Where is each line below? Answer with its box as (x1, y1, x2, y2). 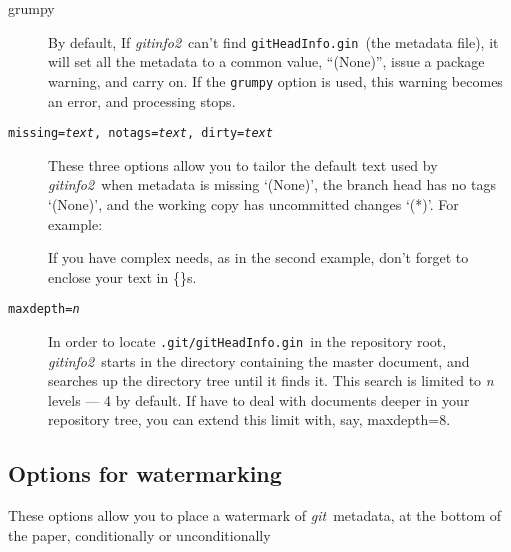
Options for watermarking (8, 458, 282, 489)
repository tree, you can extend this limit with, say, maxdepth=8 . (48, 409, 451, 430)
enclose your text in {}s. (48, 266, 197, 287)
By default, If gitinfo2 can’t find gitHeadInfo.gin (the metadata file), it (48, 31, 499, 52)
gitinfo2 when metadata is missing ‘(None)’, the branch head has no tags (48, 174, 496, 195)
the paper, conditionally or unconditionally (8, 524, 271, 545)
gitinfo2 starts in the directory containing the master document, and (48, 350, 470, 371)
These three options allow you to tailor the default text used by (48, 154, 438, 175)
